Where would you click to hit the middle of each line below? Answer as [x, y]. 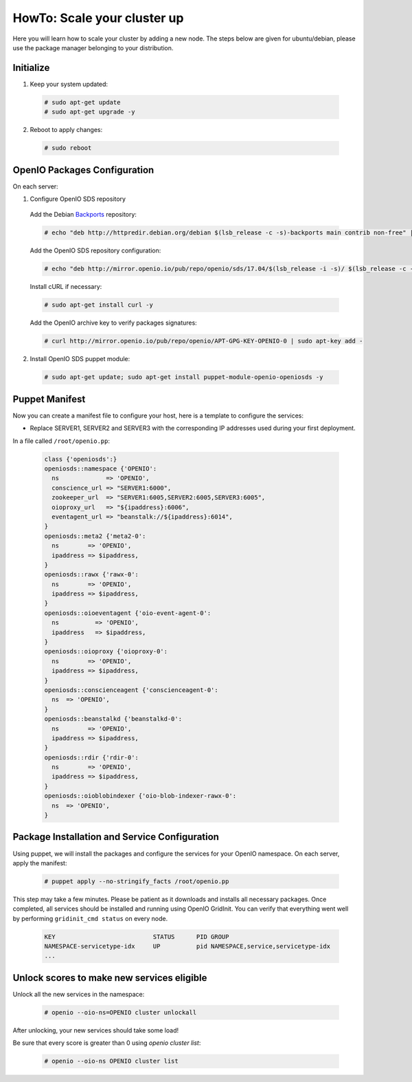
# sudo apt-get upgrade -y [90, 112]
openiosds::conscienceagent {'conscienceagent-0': [131, 690]
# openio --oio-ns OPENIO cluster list [111, 1061]
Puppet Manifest [49, 399]
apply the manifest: [40, 863]
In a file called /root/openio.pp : [61, 441]
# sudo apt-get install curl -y [99, 305]
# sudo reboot [68, 148]
